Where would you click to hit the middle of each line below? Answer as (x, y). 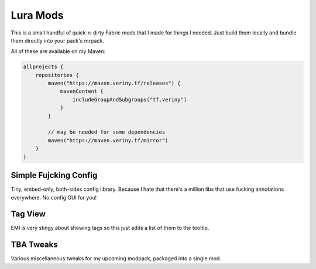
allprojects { (43, 67)
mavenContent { (82, 91)
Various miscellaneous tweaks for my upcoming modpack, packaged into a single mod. (116, 258)
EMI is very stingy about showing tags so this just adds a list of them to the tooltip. (110, 228)
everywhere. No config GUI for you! (54, 197)
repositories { (57, 75)
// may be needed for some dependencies (107, 132)
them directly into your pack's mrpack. (57, 40)
